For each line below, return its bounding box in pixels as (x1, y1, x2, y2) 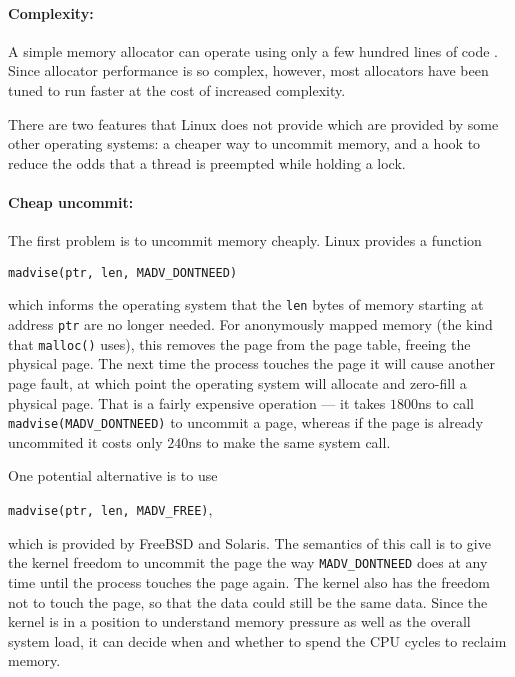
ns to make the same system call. (188, 431, 391, 452)
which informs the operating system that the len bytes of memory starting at (8, 294, 484, 315)
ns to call (417, 392, 474, 413)
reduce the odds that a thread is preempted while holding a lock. (8, 152, 406, 173)
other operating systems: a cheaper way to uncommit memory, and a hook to (8, 133, 481, 154)
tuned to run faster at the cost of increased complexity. (8, 79, 346, 100)
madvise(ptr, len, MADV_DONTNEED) (8, 265, 238, 280)
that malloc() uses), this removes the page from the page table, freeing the (8, 333, 471, 354)
